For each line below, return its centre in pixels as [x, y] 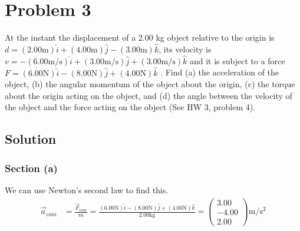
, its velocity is [185, 49]
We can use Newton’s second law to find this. [87, 189]
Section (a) [31, 168]
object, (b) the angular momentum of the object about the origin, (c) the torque [150, 84]
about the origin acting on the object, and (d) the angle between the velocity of [149, 95]
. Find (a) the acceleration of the [220, 72]
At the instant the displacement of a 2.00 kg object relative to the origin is [140, 37]
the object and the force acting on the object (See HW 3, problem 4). [130, 107]
